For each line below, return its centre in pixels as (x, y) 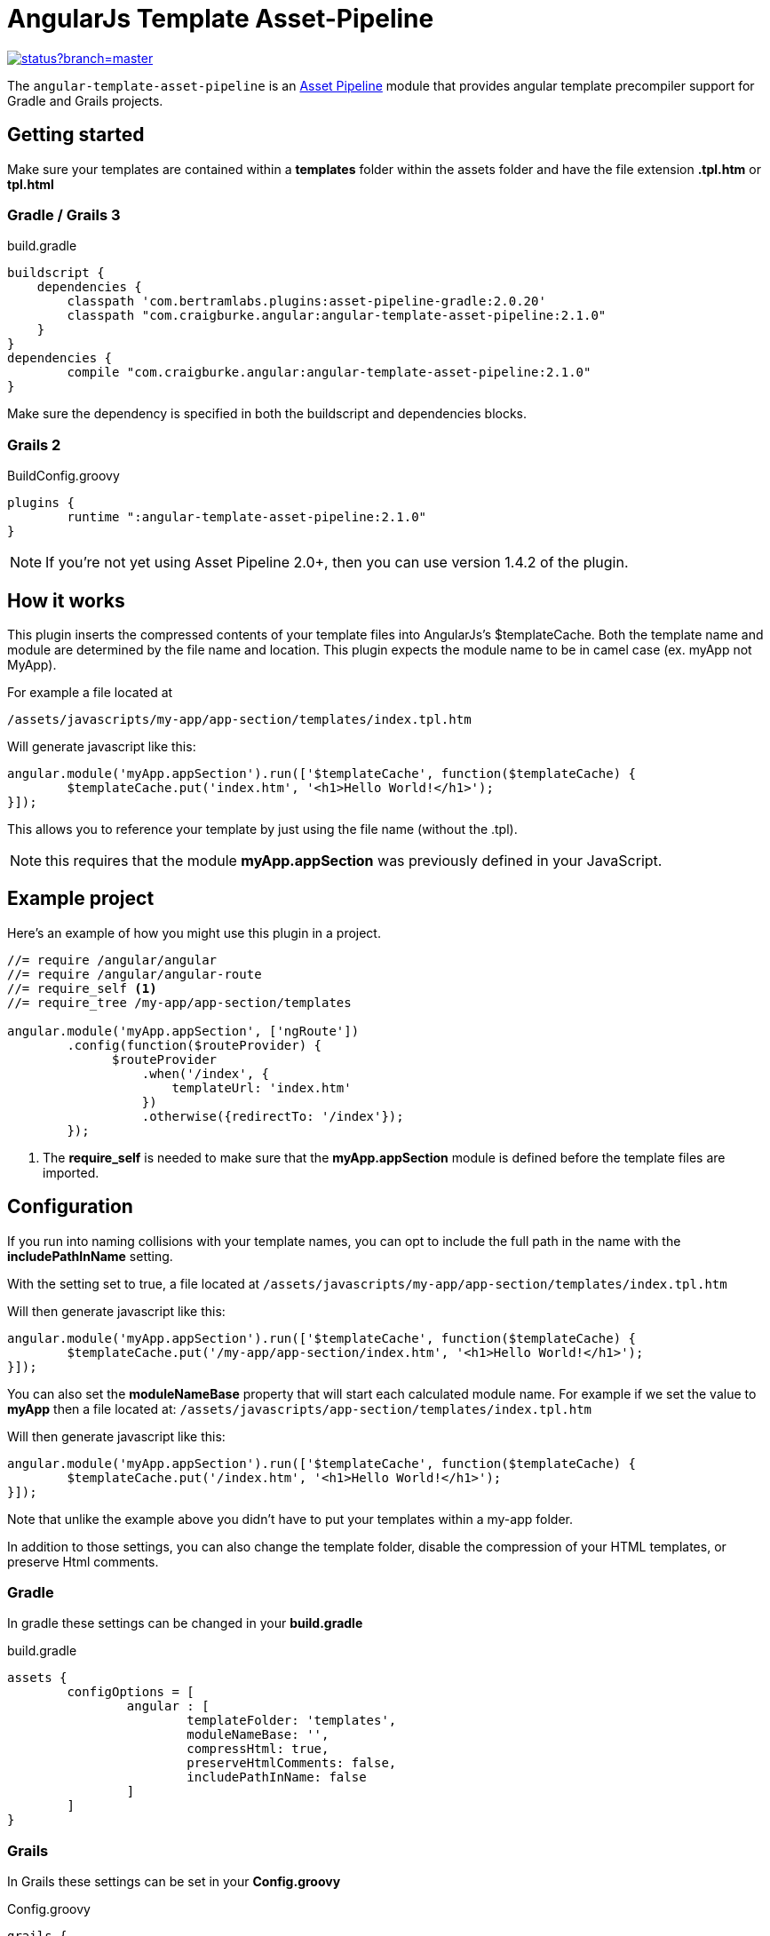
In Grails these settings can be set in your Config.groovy (174, 1882)
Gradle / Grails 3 (64, 214)
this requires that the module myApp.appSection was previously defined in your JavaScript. (354, 860)
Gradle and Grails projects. (85, 100)
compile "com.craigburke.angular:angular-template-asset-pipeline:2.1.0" (329, 373)
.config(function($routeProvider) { (194, 1045)
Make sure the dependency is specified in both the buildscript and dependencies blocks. (267, 414)
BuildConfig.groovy (64, 476)
